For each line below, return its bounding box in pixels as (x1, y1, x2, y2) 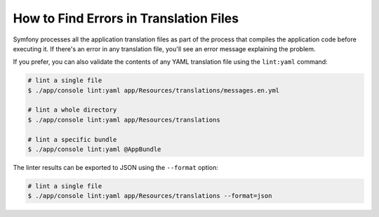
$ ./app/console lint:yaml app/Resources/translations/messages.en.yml (27, 86, 280, 94)
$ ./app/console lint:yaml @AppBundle (27, 145, 161, 154)
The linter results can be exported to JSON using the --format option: (13, 164, 219, 172)
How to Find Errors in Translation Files (13, 11, 239, 26)
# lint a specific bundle (27, 136, 117, 143)
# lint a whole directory (27, 106, 117, 114)
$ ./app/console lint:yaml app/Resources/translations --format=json (27, 192, 272, 200)
